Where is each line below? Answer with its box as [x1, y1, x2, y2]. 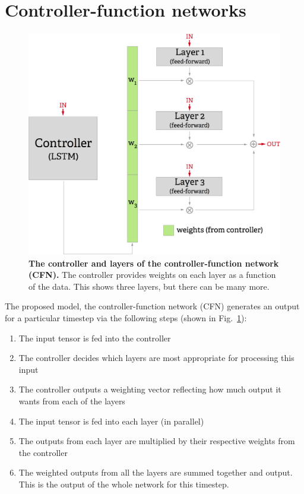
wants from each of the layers [18, 394, 125, 407]
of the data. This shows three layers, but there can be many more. [28, 280, 270, 292]
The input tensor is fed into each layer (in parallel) [18, 414, 204, 427]
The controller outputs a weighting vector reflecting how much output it [18, 383, 281, 395]
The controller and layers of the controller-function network [28, 256, 279, 269]
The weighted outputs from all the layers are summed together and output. [18, 466, 293, 479]
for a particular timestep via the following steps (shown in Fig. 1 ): [5, 311, 247, 324]
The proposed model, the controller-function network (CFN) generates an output [5, 300, 300, 312]
